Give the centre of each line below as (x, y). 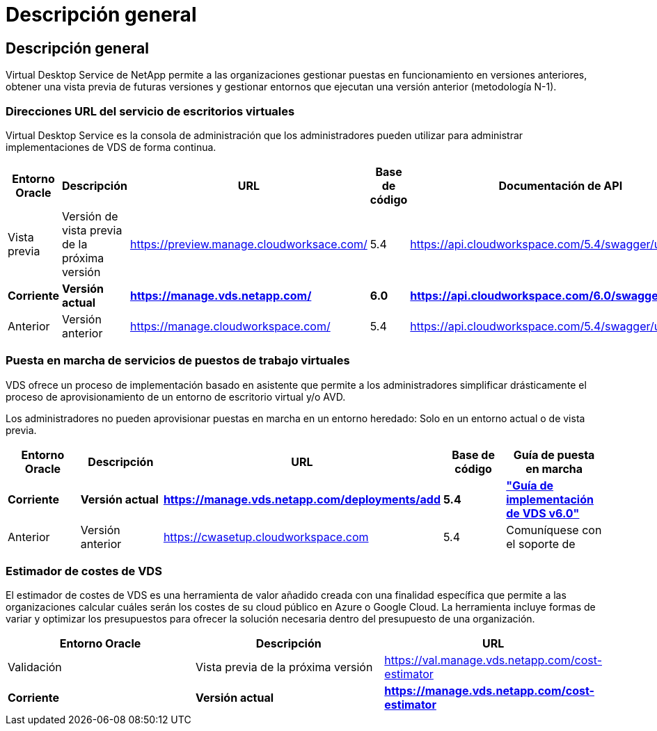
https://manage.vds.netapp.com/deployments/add (302, 499)
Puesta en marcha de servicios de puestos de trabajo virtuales (178, 361)
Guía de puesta (554, 455)
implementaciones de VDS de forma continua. (111, 147)
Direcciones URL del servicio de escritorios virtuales (150, 111)
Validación (35, 667)
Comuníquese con (554, 530)
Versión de (90, 216)
